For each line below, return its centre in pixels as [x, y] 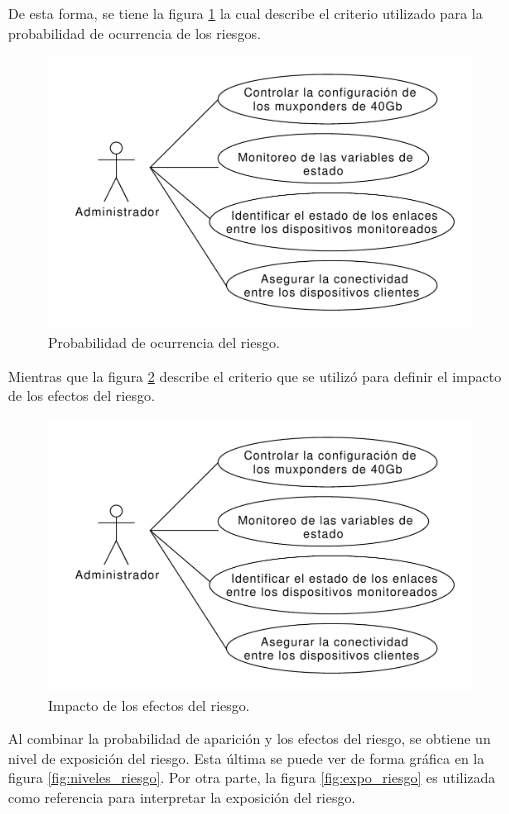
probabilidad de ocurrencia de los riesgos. [134, 32]
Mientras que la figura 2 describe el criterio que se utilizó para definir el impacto [255, 375]
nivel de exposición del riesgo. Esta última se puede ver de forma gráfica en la [246, 757]
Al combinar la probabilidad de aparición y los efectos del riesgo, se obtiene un [249, 738]
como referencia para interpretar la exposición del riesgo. [182, 796]
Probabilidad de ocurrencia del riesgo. [164, 341]
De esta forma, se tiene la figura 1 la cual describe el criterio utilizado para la [245, 13]
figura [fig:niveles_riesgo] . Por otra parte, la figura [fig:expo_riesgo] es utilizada [252, 777]
